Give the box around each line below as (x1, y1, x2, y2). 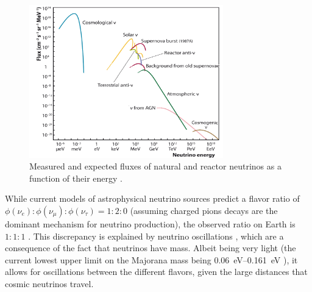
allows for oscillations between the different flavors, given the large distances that (5, 265, 308, 278)
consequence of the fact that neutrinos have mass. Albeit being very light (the (5, 241, 296, 254)
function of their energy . (29, 171, 122, 184)
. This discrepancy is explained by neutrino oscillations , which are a (28, 229, 284, 242)
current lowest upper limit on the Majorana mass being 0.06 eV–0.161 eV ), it (5, 253, 298, 266)
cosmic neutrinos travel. (5, 277, 94, 290)
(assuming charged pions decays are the (130, 204, 278, 216)
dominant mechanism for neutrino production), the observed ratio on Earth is (5, 217, 296, 230)
